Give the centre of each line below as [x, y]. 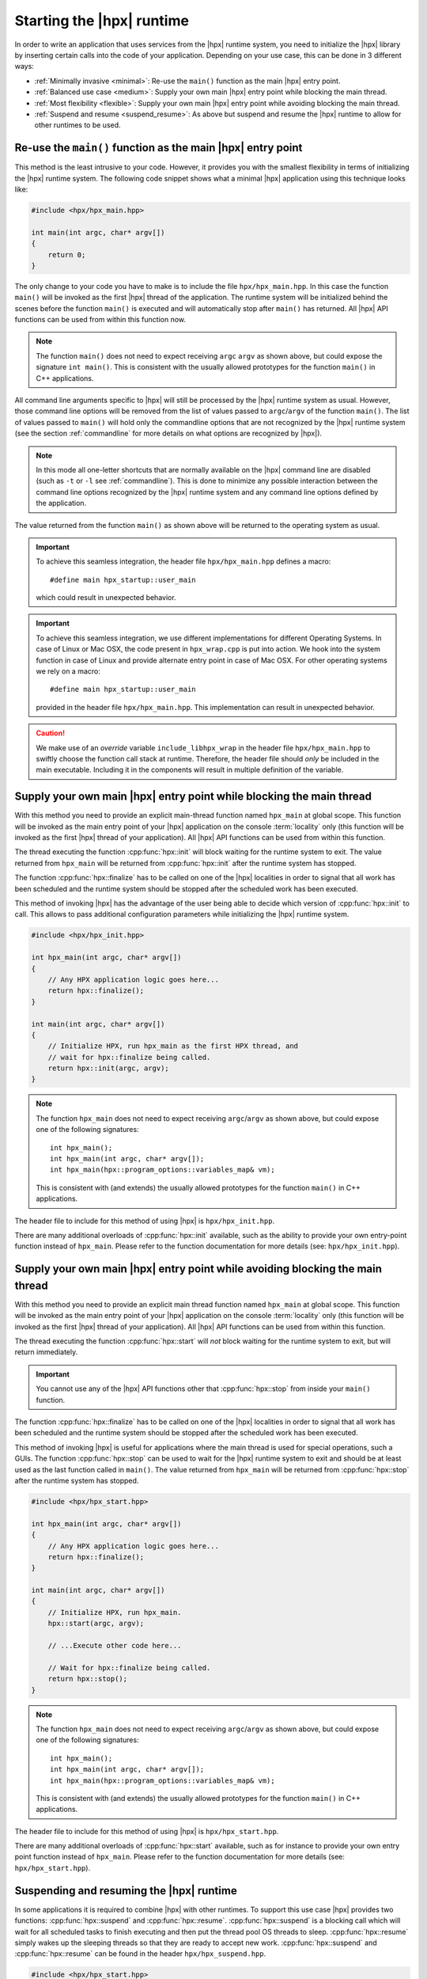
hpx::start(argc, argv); [96, 1624]
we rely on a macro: [68, 671]
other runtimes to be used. [78, 125]
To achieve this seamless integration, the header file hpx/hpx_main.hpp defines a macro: [183, 561]
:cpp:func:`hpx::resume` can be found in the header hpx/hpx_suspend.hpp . [140, 1954]
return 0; [67, 254]
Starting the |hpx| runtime [102, 21]
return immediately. [46, 1352]
